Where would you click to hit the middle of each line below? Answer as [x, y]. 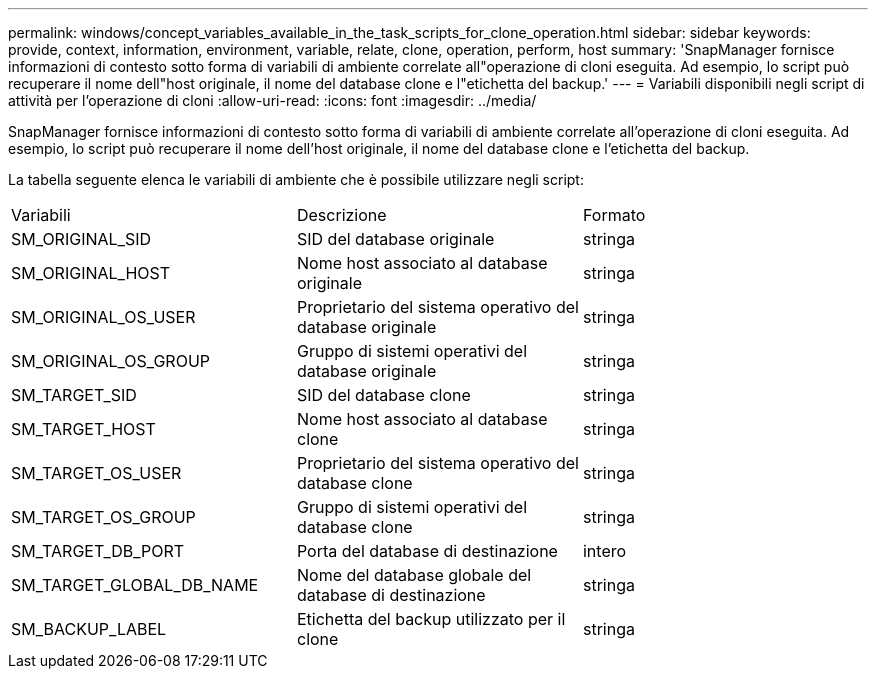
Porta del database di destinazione [427, 551]
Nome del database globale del [414, 575]
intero [604, 551]
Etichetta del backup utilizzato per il [431, 619]
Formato [614, 215]
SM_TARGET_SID [74, 395]
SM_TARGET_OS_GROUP [103, 517]
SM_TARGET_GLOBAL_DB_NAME [135, 585]
